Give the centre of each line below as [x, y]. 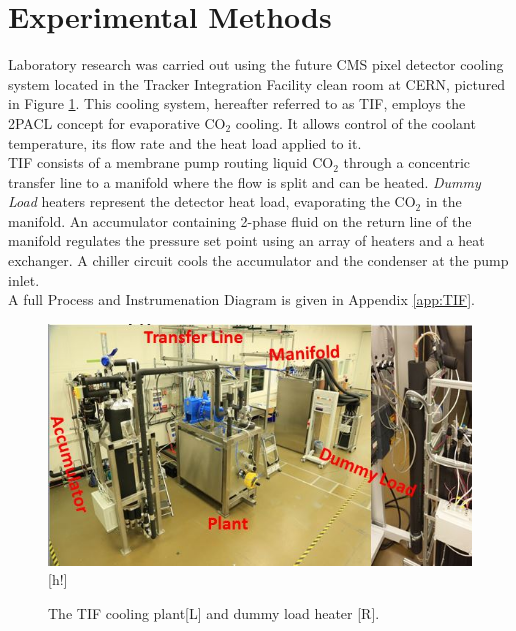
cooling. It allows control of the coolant [355, 122]
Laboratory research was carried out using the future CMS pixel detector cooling [256, 64]
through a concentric [407, 162]
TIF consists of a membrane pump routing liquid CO [171, 162]
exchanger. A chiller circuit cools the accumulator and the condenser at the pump [258, 260]
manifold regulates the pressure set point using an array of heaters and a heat [246, 240]
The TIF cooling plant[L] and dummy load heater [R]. [214, 613]
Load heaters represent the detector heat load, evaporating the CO [212, 201]
